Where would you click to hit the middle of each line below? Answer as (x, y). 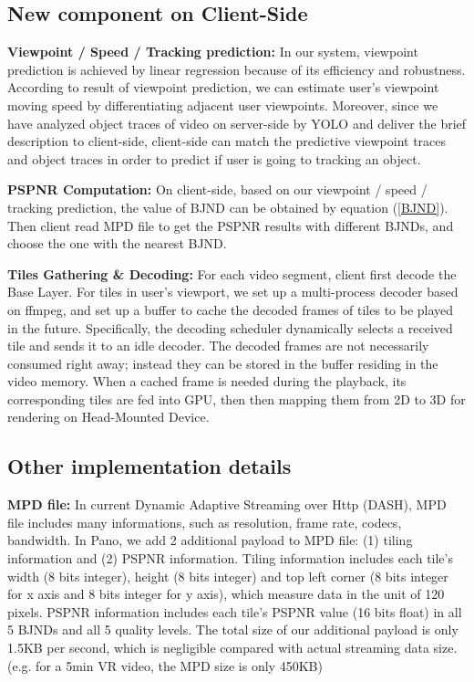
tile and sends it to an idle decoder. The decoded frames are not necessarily (218, 346)
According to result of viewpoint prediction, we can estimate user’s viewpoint (223, 87)
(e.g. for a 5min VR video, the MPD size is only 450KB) (165, 665)
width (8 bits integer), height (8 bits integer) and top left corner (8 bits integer (228, 576)
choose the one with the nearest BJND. (117, 243)
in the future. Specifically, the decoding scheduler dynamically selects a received (230, 327)
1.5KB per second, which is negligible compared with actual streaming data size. (232, 648)
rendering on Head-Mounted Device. (108, 417)
